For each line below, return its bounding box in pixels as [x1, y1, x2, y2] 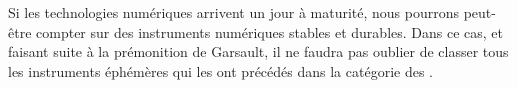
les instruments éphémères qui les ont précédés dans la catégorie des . [8, 60, 433, 81]
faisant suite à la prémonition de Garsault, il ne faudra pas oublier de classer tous [8, 41, 509, 62]
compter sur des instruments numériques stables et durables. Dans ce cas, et [36, 21, 504, 42]
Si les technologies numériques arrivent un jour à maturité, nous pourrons [8, 2, 460, 22]
